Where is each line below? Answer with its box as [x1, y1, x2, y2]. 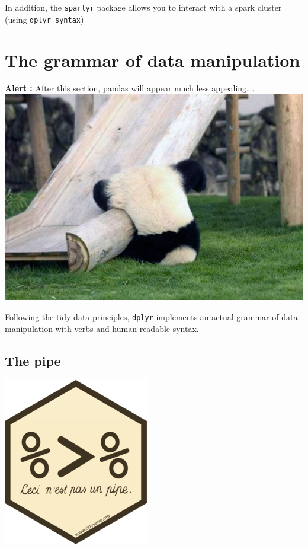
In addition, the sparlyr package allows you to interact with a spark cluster [5, 1, 282, 13]
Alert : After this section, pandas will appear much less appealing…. [5, 82, 255, 94]
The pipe [5, 351, 61, 369]
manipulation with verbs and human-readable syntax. [5, 322, 199, 334]
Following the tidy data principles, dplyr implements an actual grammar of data [5, 311, 298, 323]
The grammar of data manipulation [5, 47, 300, 72]
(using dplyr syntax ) [5, 12, 84, 25]
